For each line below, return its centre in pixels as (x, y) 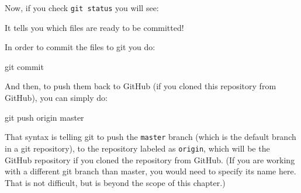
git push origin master (44, 117)
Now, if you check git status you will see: (82, 8)
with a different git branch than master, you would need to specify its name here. (150, 171)
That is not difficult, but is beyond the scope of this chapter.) (115, 182)
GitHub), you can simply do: (56, 98)
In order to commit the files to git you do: (80, 47)
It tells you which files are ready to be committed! (94, 27)
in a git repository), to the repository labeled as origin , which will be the (137, 148)
